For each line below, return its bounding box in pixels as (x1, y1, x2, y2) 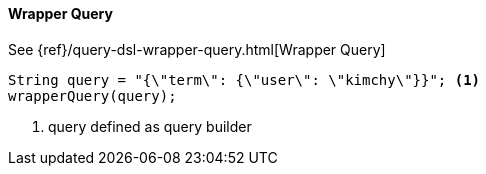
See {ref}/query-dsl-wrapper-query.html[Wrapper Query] (8, 40, 386, 58)
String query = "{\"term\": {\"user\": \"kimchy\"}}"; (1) (8, 71, 481, 88)
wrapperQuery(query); (8, 87, 177, 104)
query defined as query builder (48, 117, 252, 135)
